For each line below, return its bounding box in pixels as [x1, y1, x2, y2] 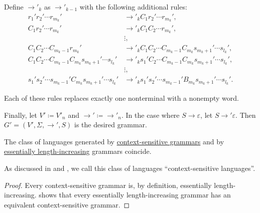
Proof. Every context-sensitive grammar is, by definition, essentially [4, 179, 212, 190]
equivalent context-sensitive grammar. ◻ [4, 199, 130, 209]
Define [4, 2, 24, 12]
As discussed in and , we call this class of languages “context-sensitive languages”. [4, 163, 255, 173]
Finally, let [4, 109, 37, 120]
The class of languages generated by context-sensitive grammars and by [4, 136, 224, 146]
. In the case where [121, 109, 180, 120]
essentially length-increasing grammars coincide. [4, 146, 152, 156]
